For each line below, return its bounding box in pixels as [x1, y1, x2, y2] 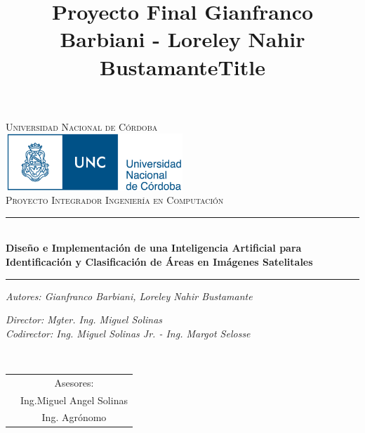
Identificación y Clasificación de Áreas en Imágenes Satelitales [6, 254, 313, 269]
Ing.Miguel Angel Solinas [20, 392, 128, 407]
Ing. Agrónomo [41, 410, 107, 425]
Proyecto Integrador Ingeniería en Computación [6, 193, 224, 207]
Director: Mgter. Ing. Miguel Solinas [6, 312, 163, 327]
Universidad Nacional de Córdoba [6, 119, 158, 134]
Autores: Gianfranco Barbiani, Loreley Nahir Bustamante [6, 288, 253, 303]
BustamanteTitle [100, 52, 265, 81]
